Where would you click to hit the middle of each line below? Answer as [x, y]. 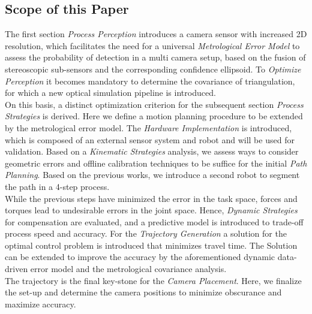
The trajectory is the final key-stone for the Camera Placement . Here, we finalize [153, 280]
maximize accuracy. [40, 304]
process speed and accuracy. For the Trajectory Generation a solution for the [146, 233]
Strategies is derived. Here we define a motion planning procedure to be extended [154, 116]
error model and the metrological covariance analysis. [128, 269]
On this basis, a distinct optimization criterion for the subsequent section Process [154, 104]
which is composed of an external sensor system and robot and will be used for [150, 139]
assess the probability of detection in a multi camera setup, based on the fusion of [155, 57]
